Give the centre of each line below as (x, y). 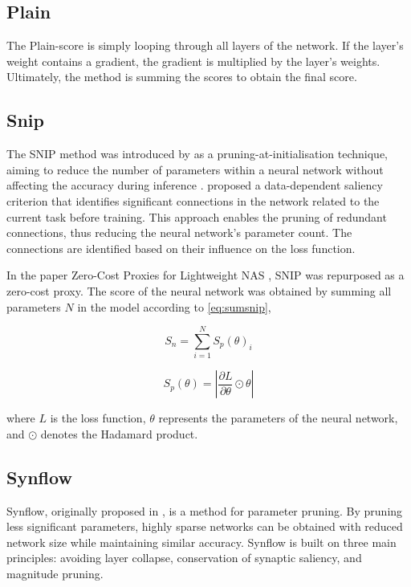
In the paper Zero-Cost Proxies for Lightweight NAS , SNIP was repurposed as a (205, 275)
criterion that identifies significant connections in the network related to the (193, 200)
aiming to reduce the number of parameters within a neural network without (195, 169)
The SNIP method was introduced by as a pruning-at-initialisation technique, (197, 154)
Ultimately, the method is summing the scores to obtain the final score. (182, 77)
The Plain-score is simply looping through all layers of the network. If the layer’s (205, 45)
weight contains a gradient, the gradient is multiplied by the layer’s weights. (193, 61)
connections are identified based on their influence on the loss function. (181, 248)
